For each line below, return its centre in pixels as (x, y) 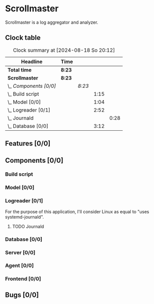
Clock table (23, 38)
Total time (20, 70)
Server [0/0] (20, 252)
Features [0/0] (28, 144)
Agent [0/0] (19, 266)
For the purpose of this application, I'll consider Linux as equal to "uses (77, 211)
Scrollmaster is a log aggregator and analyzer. (52, 22)
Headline (32, 61)
